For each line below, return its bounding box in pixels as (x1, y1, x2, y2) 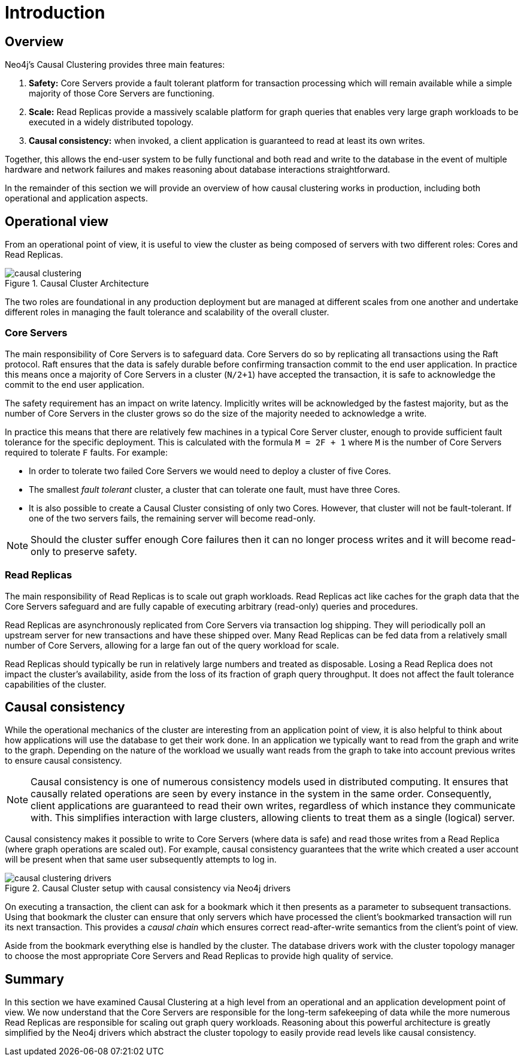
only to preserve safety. (31, 545, 137, 557)
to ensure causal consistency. (5, 755, 122, 766)
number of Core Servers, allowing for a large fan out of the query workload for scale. (5, 640, 340, 650)
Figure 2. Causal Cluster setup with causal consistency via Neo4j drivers (5, 883, 291, 894)
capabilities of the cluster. (5, 679, 107, 689)
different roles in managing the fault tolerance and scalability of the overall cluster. (5, 307, 329, 318)
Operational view (5, 213, 108, 229)
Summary (5, 971, 64, 987)
